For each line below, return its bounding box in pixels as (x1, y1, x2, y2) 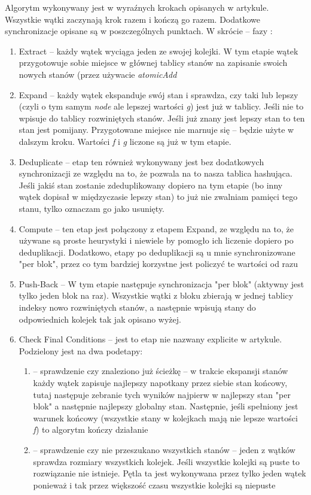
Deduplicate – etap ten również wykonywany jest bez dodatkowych (19, 155, 264, 168)
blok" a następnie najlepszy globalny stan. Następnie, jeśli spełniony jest (33, 400, 298, 412)
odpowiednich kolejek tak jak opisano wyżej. (19, 312, 181, 325)
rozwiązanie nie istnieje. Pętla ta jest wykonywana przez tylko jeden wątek (33, 467, 306, 479)
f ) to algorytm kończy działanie (33, 423, 148, 436)
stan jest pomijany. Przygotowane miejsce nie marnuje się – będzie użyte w (19, 123, 294, 136)
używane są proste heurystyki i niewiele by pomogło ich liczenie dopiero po (19, 234, 294, 247)
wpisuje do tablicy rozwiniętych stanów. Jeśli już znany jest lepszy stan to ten (19, 111, 305, 124)
